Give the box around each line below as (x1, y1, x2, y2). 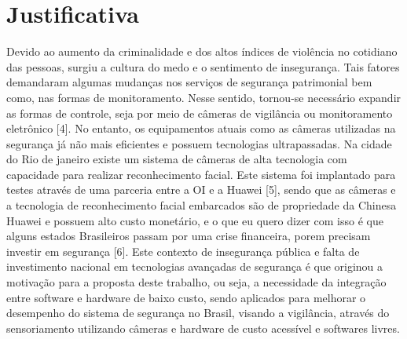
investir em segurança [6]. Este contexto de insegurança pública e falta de (6, 242, 360, 259)
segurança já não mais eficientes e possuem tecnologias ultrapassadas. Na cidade (6, 135, 392, 151)
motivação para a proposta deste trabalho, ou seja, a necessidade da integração (6, 274, 387, 290)
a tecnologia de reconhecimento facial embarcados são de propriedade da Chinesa (6, 197, 397, 213)
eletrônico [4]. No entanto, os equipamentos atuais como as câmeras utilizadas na (6, 120, 396, 137)
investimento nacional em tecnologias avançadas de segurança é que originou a (6, 258, 383, 275)
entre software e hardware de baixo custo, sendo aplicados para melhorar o (6, 289, 366, 305)
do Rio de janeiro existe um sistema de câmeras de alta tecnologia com (6, 151, 347, 167)
